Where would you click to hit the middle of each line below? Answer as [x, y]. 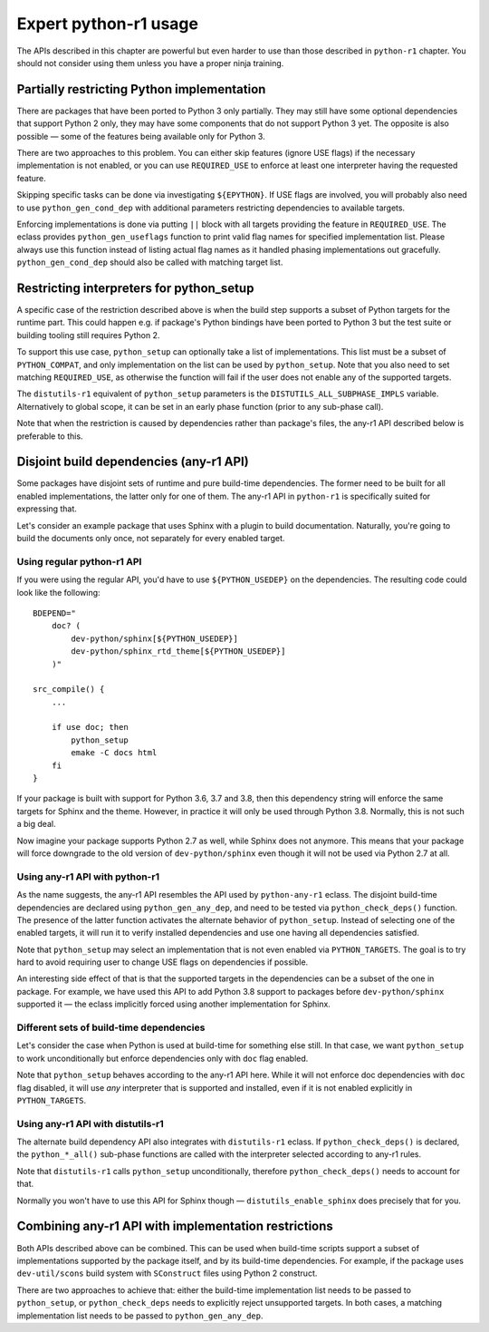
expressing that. [47, 509]
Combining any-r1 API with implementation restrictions [175, 1226]
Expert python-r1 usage [108, 24]
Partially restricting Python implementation [141, 89]
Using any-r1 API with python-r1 [88, 877]
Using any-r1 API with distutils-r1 [90, 1123]
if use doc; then [90, 727]
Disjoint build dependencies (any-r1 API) [133, 462]
